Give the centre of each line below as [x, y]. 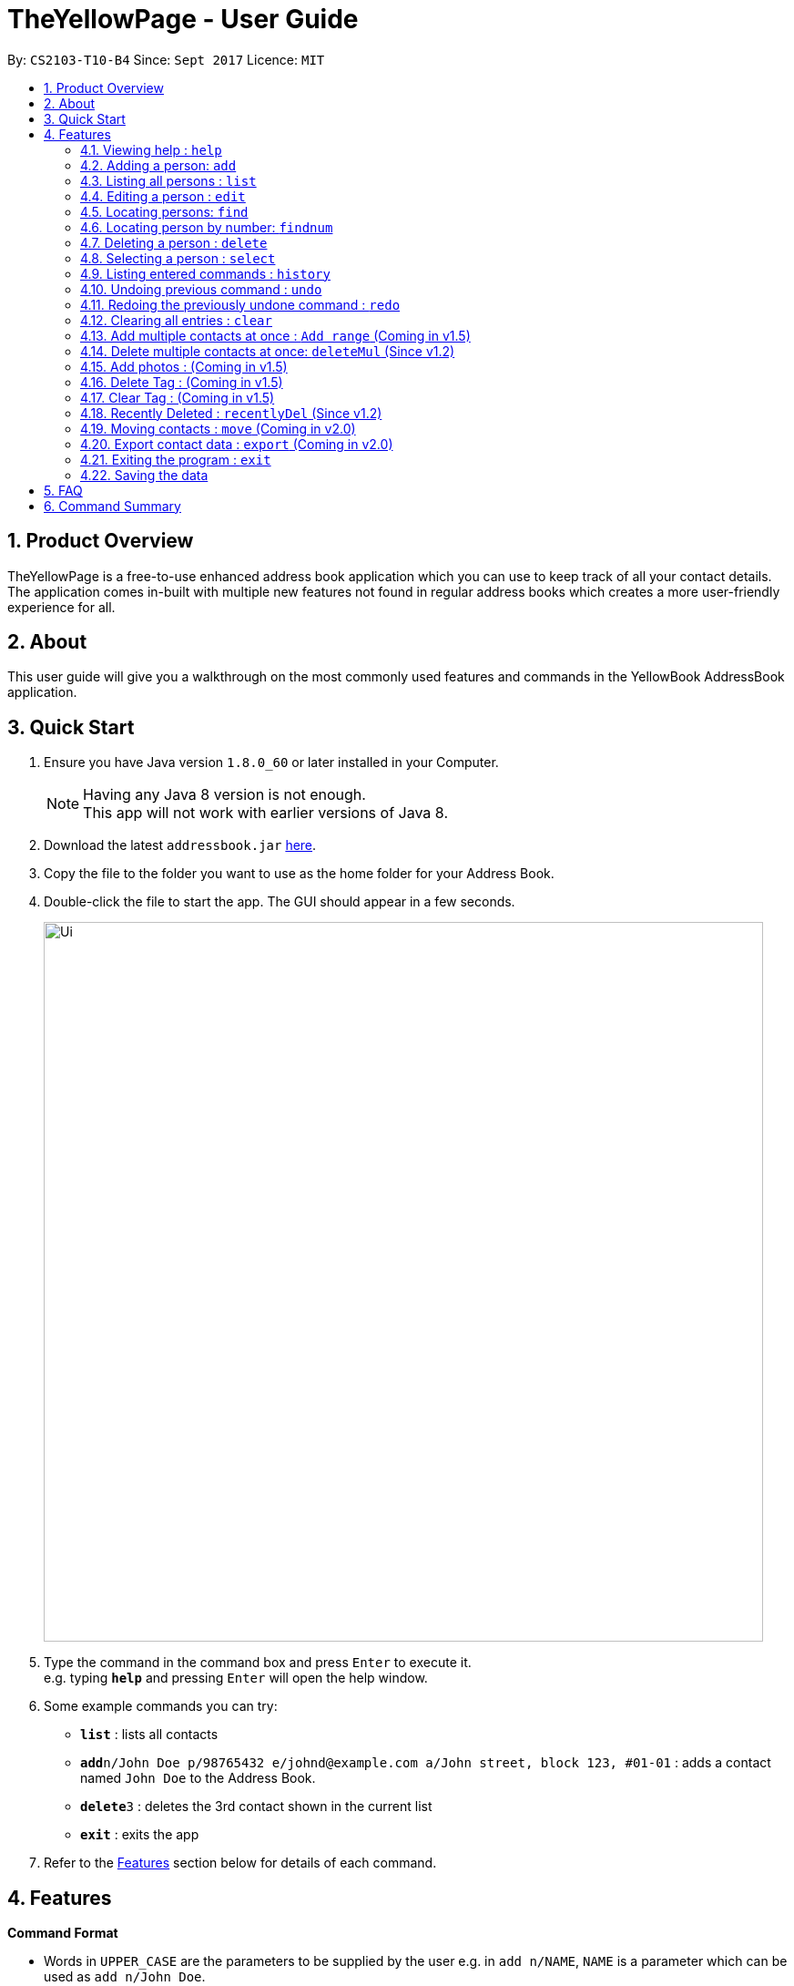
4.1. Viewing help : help [151, 149]
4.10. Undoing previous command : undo [201, 289]
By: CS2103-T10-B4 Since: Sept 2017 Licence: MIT [166, 59]
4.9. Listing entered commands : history [205, 273]
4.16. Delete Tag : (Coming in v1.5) [182, 382]
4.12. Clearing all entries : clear [176, 320]
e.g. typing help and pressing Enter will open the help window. [236, 1678]
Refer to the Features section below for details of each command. [240, 1863]
